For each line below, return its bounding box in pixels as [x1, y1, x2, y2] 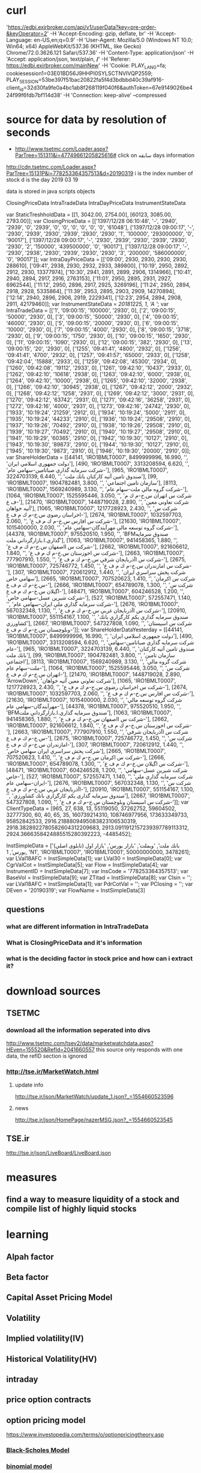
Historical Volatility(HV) [6, 1353, 97, 1364]
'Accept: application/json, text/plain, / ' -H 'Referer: [6, 55, 131, 63]
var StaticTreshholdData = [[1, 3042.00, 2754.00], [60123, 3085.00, [6, 211, 173, 218]
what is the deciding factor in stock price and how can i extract [6, 954, 193, 963]
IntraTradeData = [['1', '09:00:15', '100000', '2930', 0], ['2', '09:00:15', [6, 307, 176, 314]
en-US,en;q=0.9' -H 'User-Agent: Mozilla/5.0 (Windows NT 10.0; [34, 36, 193, 43]
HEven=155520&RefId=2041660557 [6, 1046, 95, 1054]
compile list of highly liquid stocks [6, 1203, 137, 1214]
